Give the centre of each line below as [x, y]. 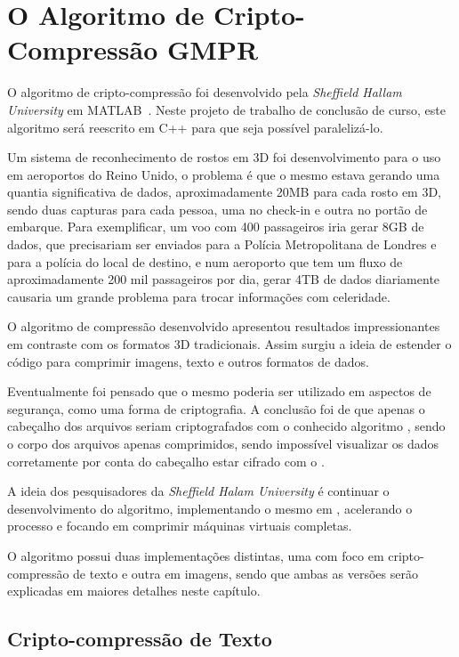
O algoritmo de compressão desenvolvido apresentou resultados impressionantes [224, 326]
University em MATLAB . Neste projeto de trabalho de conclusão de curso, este [226, 109]
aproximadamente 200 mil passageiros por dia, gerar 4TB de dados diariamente [224, 279]
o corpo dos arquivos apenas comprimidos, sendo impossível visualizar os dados [223, 443]
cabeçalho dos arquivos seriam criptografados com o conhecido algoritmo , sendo [226, 426]
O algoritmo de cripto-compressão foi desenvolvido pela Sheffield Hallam [205, 92]
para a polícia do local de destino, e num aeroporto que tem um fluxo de [205, 261]
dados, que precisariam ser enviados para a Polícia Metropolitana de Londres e [222, 244]
